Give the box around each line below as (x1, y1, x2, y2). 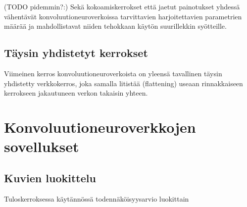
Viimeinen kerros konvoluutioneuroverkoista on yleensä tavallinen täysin (4, 68, 222, 78)
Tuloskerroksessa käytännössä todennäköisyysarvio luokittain (4, 193, 189, 204)
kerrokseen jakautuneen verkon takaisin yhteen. (4, 88, 148, 98)
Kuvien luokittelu (4, 170, 96, 185)
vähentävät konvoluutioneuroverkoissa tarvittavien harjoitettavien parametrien (4, 11, 242, 21)
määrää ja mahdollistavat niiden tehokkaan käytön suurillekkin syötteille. (4, 21, 227, 31)
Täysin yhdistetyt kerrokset (4, 45, 148, 60)
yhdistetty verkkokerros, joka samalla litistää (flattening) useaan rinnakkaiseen (4, 78, 243, 88)
